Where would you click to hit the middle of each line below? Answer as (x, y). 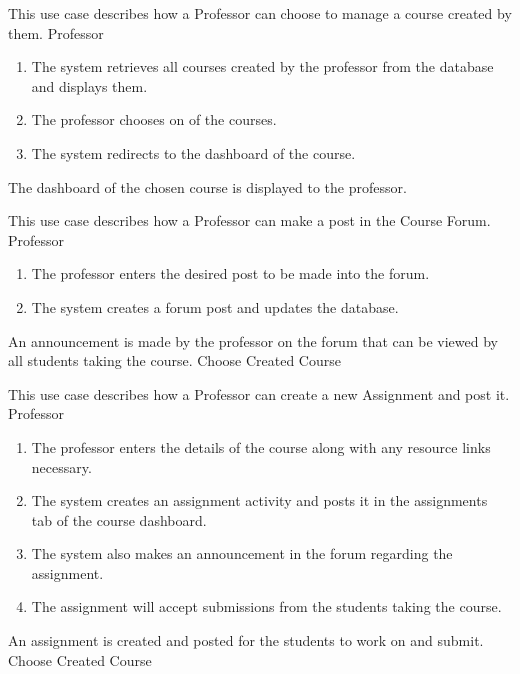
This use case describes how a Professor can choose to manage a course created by (260, 13)
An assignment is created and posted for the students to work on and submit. (246, 640)
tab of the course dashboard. (119, 519)
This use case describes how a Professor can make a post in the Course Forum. (249, 220)
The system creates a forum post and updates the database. (215, 306)
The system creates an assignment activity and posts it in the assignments (259, 500)
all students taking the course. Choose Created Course (174, 360)
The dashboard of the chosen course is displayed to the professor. (207, 186)
